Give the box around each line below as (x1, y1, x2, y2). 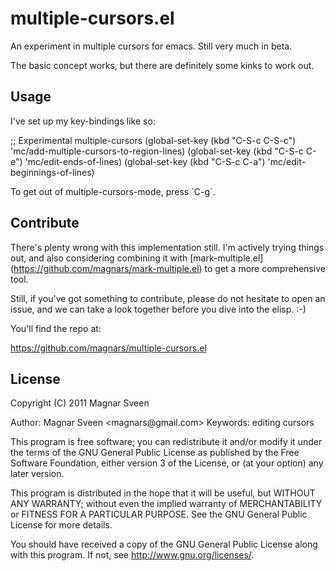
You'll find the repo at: (10, 322, 102, 334)
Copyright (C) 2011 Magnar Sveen (10, 397, 150, 409)
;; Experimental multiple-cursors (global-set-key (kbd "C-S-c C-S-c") (10, 134, 297, 146)
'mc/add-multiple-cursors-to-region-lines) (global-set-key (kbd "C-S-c (10, 145, 304, 157)
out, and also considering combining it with (10, 252, 188, 264)
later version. (10, 468, 65, 480)
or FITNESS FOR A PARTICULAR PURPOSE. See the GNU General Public (10, 508, 308, 521)
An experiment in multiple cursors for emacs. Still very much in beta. (10, 40, 293, 52)
